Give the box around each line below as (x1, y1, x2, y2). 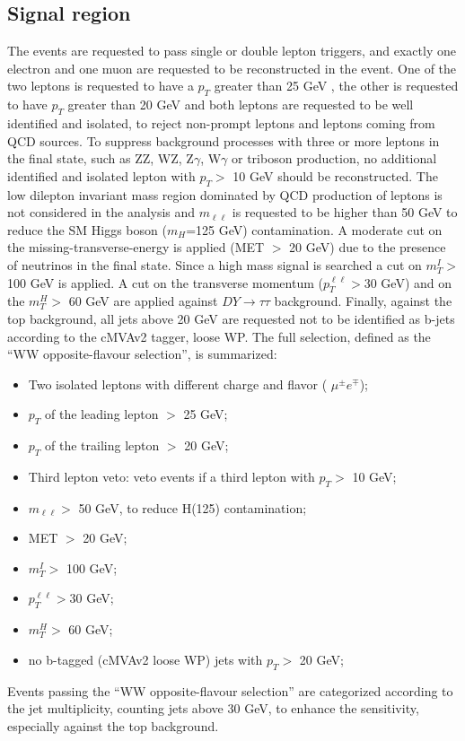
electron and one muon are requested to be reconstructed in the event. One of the (7, 58, 457, 77)
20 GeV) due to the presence (289, 238, 446, 257)
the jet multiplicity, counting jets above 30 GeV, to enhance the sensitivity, (7, 699, 419, 718)
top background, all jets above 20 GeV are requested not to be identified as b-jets (7, 309, 455, 327)
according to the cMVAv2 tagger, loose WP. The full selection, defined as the (7, 327, 431, 345)
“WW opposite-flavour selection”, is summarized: (7, 344, 277, 363)
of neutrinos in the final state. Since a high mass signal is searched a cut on (7, 255, 422, 274)
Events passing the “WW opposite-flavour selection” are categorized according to (7, 681, 453, 700)
